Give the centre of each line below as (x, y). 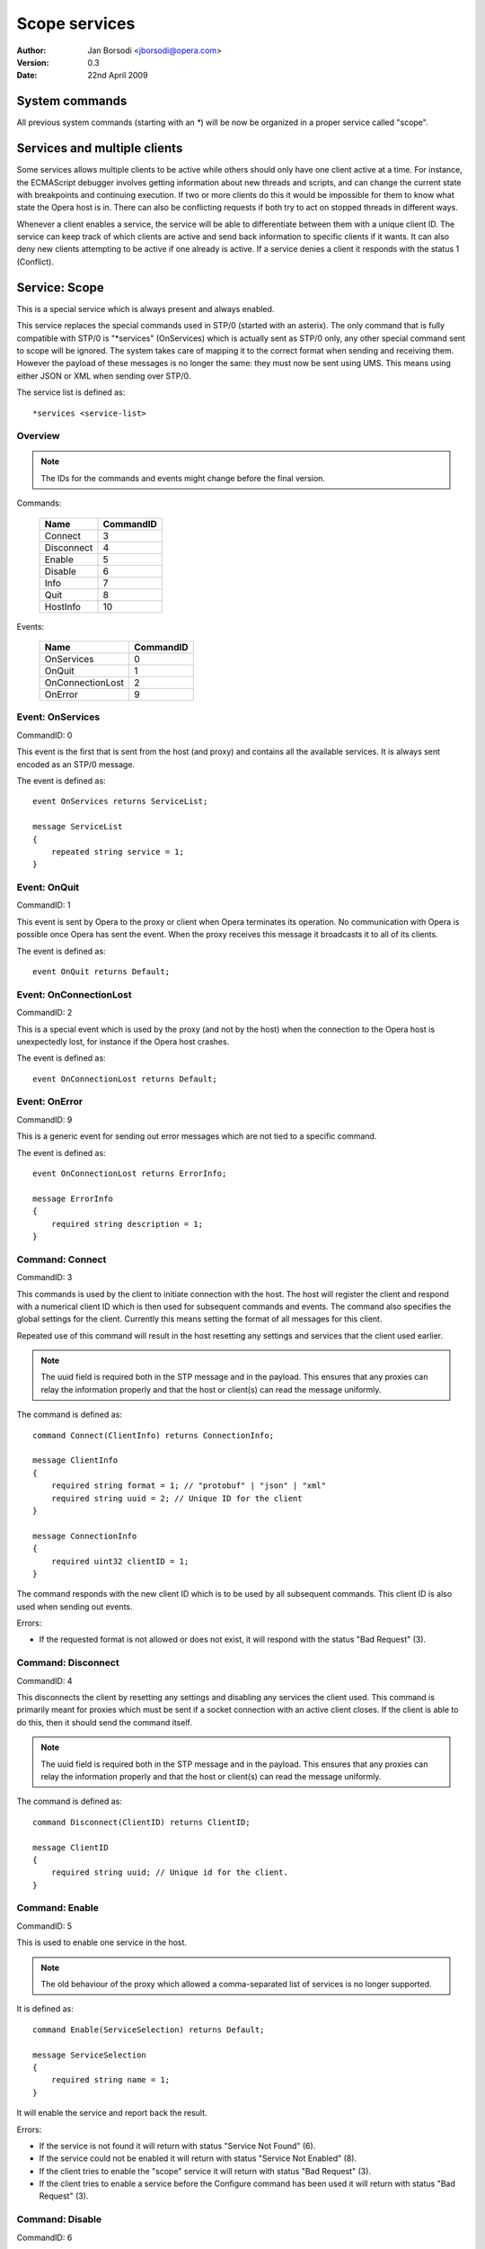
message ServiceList (78, 827)
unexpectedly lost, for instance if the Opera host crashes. (123, 1041)
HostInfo (62, 606)
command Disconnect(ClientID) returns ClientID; (141, 1822)
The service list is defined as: (71, 392)
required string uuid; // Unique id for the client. (170, 1873)
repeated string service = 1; (117, 851)
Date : (27, 76)
